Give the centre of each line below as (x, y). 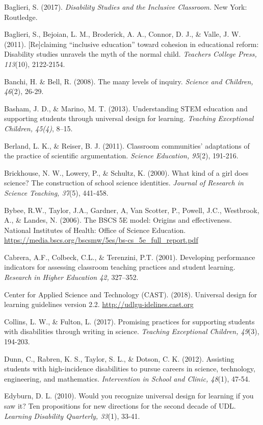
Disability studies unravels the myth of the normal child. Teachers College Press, (130, 54)
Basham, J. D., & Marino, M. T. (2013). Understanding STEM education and (126, 108)
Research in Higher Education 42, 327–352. (71, 277)
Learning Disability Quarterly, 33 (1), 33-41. (72, 416)
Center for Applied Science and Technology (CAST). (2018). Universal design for (131, 294)
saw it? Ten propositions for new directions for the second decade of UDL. (120, 406)
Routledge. (21, 17)
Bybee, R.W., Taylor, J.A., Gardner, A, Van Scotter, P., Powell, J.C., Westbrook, (132, 210)
